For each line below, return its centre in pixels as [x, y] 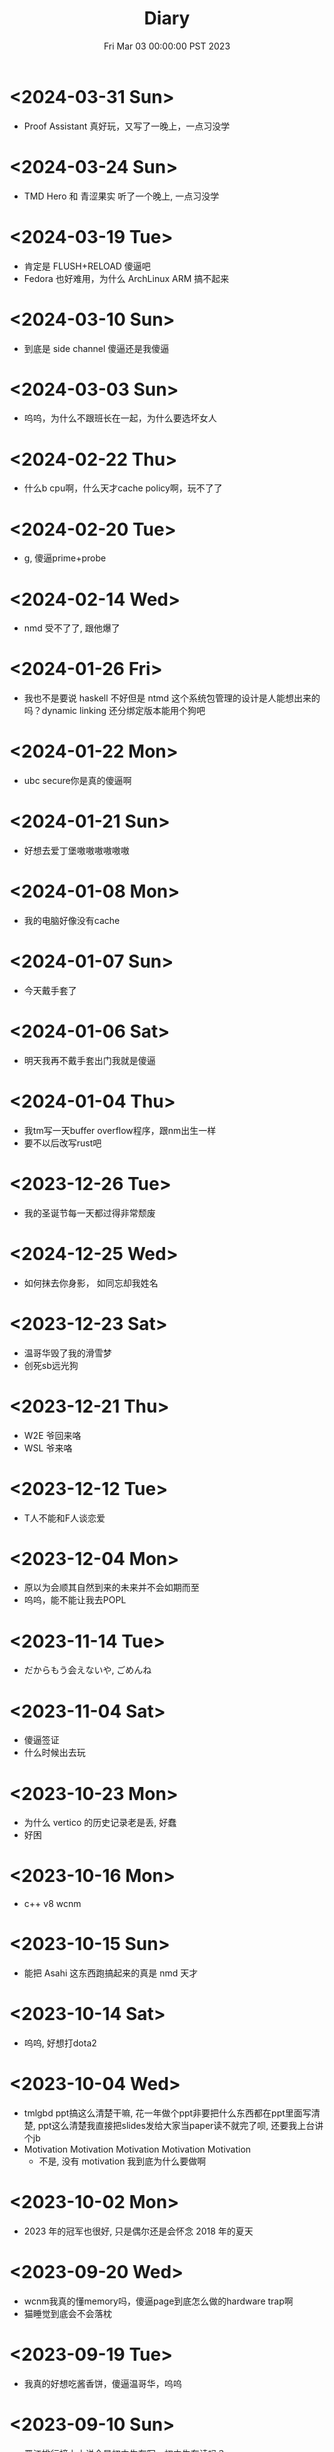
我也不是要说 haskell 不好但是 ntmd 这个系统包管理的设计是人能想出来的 [172, 698]
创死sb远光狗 [51, 1365]
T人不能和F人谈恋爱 [64, 1518]
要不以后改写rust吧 [62, 1143]
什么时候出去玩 [54, 1753]
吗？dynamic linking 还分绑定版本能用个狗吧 [114, 711]
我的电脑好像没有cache [72, 920]
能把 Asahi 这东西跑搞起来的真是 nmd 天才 [111, 1973]
